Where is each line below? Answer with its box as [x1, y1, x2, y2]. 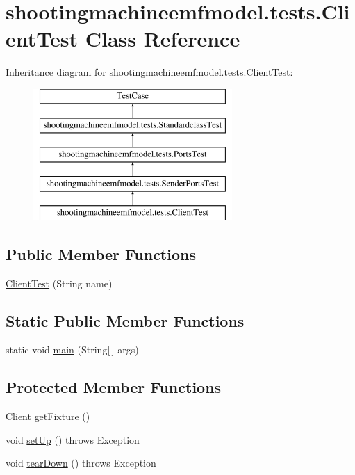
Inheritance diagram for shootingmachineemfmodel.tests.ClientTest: [6, 65, 293, 79]
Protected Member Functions [6, 376, 222, 398]
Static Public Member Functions [6, 309, 245, 331]
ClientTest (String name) [6, 275, 113, 290]
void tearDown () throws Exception [6, 456, 156, 470]
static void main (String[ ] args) [6, 342, 139, 357]
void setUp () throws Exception [6, 432, 140, 446]
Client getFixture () [6, 409, 90, 424]
